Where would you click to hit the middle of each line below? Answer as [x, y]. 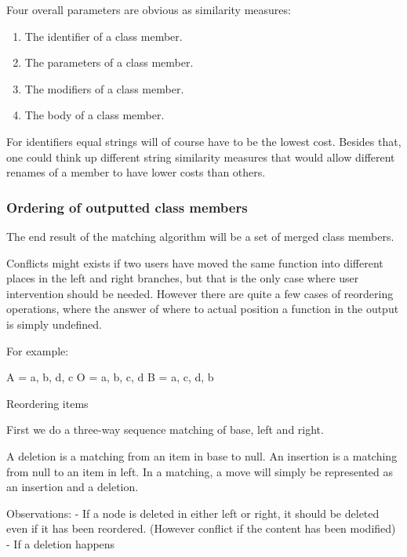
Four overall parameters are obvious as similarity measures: [149, 9]
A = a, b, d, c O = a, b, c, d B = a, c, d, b [110, 377]
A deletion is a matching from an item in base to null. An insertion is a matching [202, 455]
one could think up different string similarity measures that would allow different [201, 157]
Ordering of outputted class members [127, 207]
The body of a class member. [94, 115]
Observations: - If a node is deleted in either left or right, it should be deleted [193, 513]
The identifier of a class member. [104, 36]
